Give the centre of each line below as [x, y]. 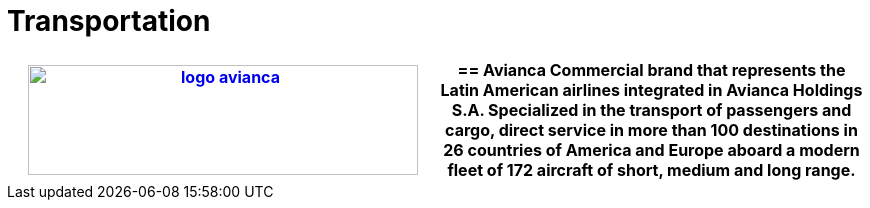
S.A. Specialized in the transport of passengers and [651, 109]
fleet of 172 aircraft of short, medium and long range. [651, 169]
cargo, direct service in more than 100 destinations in [651, 129]
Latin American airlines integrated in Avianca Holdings [651, 89]
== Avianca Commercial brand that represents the [651, 69]
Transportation [109, 21]
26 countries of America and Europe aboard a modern [651, 149]
